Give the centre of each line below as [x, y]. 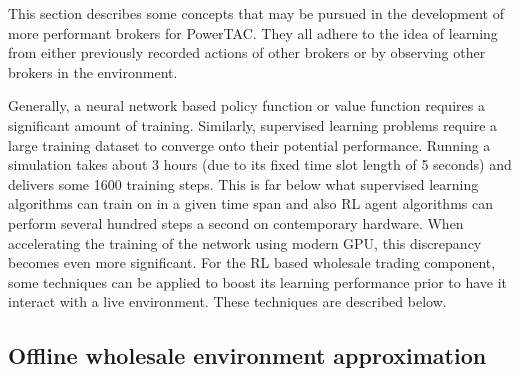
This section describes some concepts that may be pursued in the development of [256, 13]
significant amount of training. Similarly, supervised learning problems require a [253, 124]
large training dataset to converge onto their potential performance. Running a [249, 144]
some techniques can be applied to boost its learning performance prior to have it [258, 281]
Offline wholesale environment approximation [247, 355]
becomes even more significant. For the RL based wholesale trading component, [252, 262]
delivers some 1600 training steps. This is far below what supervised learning [243, 183]
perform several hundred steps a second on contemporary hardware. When [236, 222]
